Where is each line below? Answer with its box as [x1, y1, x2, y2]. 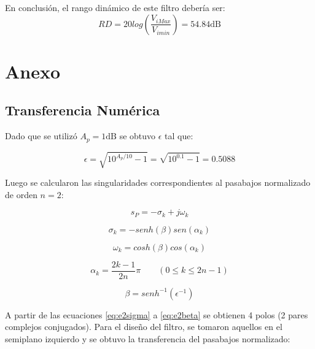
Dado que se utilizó [5, 129, 77, 142]
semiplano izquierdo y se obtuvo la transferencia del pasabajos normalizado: [5, 332, 290, 345]
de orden [5, 188, 37, 201]
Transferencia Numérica [5, 101, 160, 120]
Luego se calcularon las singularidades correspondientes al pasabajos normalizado [5, 176, 311, 189]
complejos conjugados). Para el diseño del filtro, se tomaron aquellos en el [5, 320, 282, 333]
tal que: [165, 129, 193, 142]
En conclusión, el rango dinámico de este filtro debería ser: [5, 1, 225, 13]
